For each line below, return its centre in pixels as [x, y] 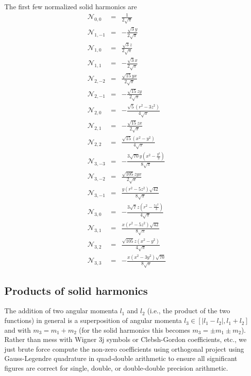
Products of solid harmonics [76, 290]
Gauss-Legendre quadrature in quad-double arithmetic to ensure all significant [121, 358]
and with [18, 330]
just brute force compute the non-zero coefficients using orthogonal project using [124, 349]
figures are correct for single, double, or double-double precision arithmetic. [116, 368]
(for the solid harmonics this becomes [134, 330]
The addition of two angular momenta [61, 311]
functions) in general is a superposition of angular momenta [93, 320]
